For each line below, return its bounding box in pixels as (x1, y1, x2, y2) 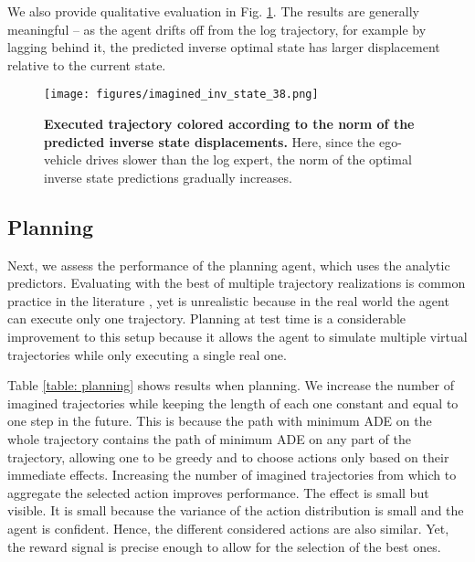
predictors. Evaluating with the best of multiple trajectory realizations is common (7, 273, 466, 292)
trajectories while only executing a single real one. (7, 345, 287, 364)
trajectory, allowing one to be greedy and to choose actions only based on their (7, 447, 449, 466)
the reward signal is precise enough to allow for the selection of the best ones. (7, 536, 441, 556)
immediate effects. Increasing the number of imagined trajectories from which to (7, 465, 457, 484)
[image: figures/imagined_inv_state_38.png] (44, 88, 319, 101)
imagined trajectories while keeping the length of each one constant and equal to (7, 393, 459, 412)
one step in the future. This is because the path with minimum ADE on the (7, 411, 432, 430)
